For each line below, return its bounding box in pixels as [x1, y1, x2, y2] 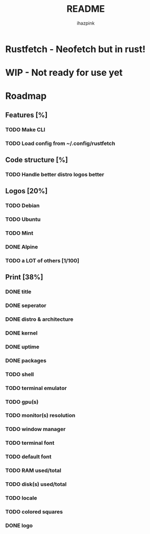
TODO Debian [5, 202, 40, 209]
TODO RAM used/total [5, 467, 62, 474]
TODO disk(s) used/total [5, 481, 67, 488]
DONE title [5, 288, 32, 295]
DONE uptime [5, 343, 40, 350]
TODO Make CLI [5, 126, 45, 133]
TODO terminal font [5, 439, 55, 446]
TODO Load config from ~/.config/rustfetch [5, 139, 116, 147]
